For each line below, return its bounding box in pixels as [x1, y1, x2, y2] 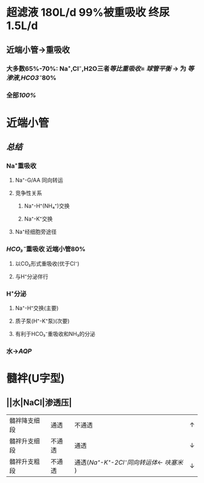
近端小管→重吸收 [6, 44, 70, 55]
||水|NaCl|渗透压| [6, 397, 72, 408]
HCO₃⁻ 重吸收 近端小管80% [6, 245, 86, 253]
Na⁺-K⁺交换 [24, 215, 53, 222]
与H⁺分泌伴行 [15, 273, 49, 280]
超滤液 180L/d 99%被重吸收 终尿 [6, 5, 170, 19]
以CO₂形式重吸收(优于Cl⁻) [15, 259, 80, 267]
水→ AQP [6, 347, 32, 355]
